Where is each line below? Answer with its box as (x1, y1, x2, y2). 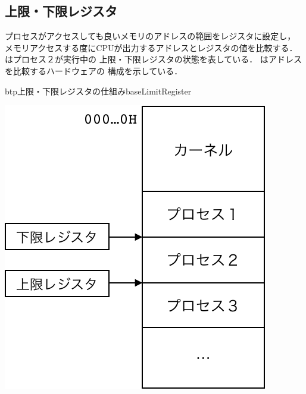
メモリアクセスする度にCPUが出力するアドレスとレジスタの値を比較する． (5, 41, 298, 53)
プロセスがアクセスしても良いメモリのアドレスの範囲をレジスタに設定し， (5, 30, 296, 42)
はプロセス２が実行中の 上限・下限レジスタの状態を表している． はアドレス (5, 53, 302, 65)
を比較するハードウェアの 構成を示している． (5, 64, 183, 77)
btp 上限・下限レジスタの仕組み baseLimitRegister (5, 84, 192, 97)
